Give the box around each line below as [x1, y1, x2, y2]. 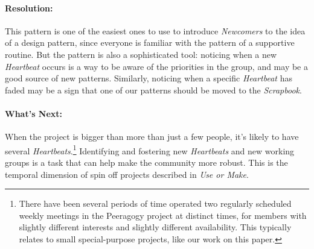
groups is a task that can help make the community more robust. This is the [5, 156, 288, 168]
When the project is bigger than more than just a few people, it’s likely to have [5, 130, 299, 143]
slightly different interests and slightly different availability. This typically [19, 221, 292, 233]
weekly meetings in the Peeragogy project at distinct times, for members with [19, 209, 307, 221]
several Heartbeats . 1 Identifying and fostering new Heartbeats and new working [5, 142, 295, 157]
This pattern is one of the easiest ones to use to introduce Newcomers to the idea [5, 24, 306, 37]
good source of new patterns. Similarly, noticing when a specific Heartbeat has [5, 72, 292, 84]
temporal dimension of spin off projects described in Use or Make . [5, 168, 249, 180]
